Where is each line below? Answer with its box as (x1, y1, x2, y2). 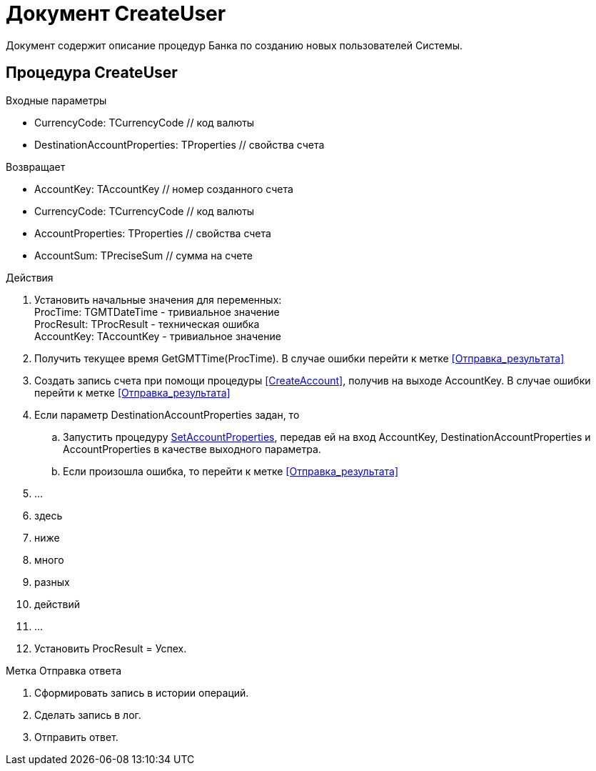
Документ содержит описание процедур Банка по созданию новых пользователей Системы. (6, 39, 463, 51)
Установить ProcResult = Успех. (34, 642, 187, 655)
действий (34, 597, 81, 610)
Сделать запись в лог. (34, 708, 141, 721)
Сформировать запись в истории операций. (34, 686, 249, 699)
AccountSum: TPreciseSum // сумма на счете (34, 249, 253, 262)
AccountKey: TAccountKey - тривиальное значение (34, 329, 281, 342)
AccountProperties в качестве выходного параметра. (63, 442, 321, 455)
